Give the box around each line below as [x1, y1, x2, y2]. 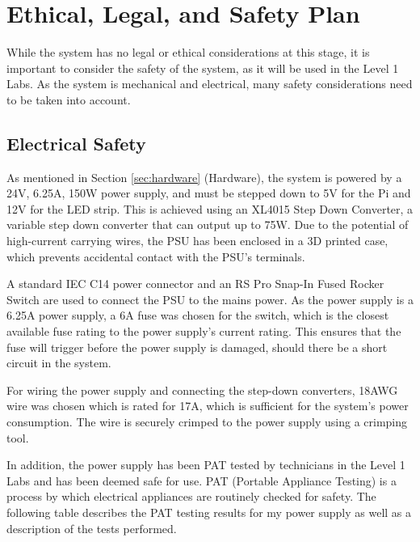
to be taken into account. [6, 91, 131, 108]
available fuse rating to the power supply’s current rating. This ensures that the [6, 323, 401, 340]
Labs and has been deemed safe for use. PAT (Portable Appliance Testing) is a [6, 472, 397, 489]
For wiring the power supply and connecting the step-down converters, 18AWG [6, 381, 398, 398]
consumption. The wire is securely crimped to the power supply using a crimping [6, 413, 408, 430]
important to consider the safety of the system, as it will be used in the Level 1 [6, 59, 399, 76]
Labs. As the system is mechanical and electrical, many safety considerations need [6, 75, 413, 92]
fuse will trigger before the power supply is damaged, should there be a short [6, 338, 388, 355]
